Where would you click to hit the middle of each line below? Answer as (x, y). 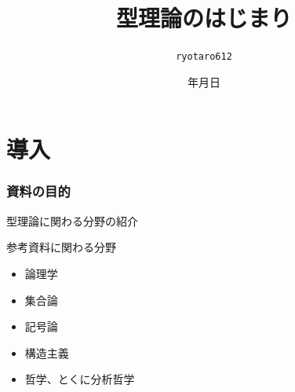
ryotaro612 (204, 57)
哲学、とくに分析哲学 (80, 379)
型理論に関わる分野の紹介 (72, 220)
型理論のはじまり (204, 18)
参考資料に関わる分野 (61, 247)
